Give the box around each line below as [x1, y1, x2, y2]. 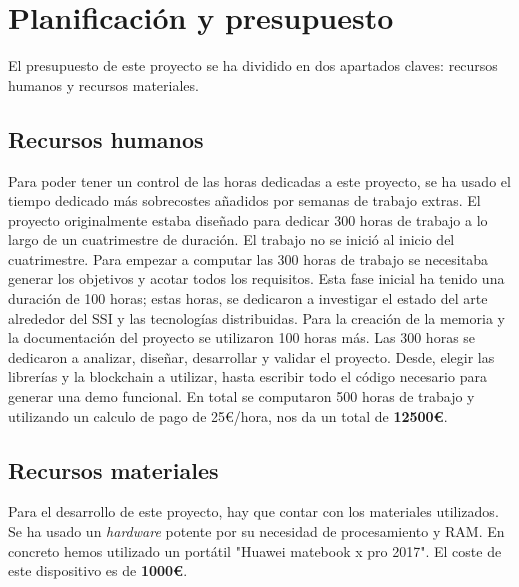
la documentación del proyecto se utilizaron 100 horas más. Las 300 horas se [8, 327, 476, 348]
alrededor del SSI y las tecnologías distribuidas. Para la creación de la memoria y [8, 307, 505, 328]
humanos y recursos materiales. [8, 74, 199, 95]
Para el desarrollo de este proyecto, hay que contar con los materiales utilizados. [8, 501, 499, 522]
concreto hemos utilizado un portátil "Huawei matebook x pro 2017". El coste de [8, 540, 502, 561]
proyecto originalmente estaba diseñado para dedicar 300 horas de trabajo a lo [8, 209, 488, 230]
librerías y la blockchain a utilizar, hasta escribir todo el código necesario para [8, 366, 487, 387]
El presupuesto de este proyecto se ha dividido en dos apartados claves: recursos [8, 55, 498, 76]
